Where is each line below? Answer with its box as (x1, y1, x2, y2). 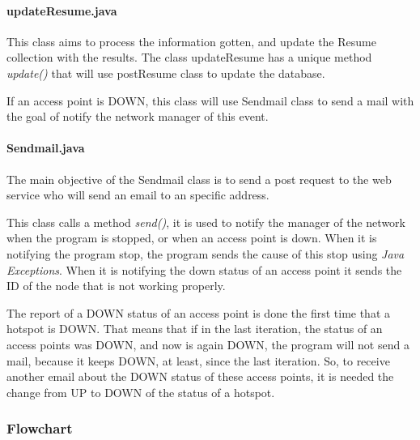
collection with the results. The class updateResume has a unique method (6, 49, 372, 66)
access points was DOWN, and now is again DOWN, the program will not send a (6, 335, 409, 352)
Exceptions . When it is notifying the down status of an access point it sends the (6, 261, 402, 278)
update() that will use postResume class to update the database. (6, 64, 325, 81)
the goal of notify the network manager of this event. (6, 108, 269, 125)
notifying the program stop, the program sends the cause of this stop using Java (6, 245, 405, 262)
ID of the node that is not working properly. (6, 277, 226, 294)
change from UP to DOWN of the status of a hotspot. (6, 383, 275, 400)
